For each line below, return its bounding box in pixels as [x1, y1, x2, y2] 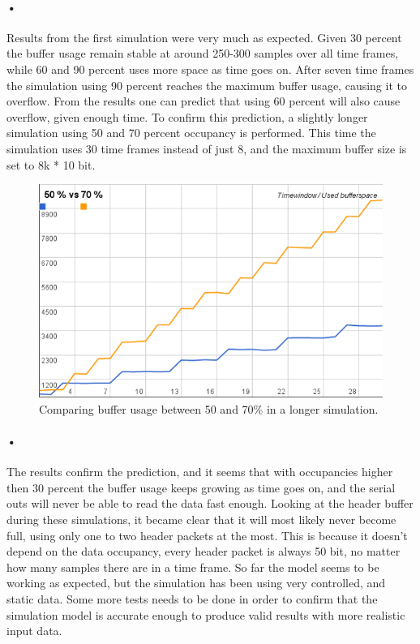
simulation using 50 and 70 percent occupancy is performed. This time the [6, 124, 376, 141]
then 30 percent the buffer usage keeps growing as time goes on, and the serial [6, 479, 396, 496]
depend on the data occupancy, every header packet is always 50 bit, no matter [6, 543, 401, 560]
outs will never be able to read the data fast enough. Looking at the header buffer [6, 495, 414, 512]
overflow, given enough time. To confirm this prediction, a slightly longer [6, 108, 368, 125]
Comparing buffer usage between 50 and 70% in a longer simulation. [39, 400, 379, 417]
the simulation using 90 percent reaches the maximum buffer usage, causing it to [6, 76, 407, 93]
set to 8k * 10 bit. [6, 156, 96, 173]
